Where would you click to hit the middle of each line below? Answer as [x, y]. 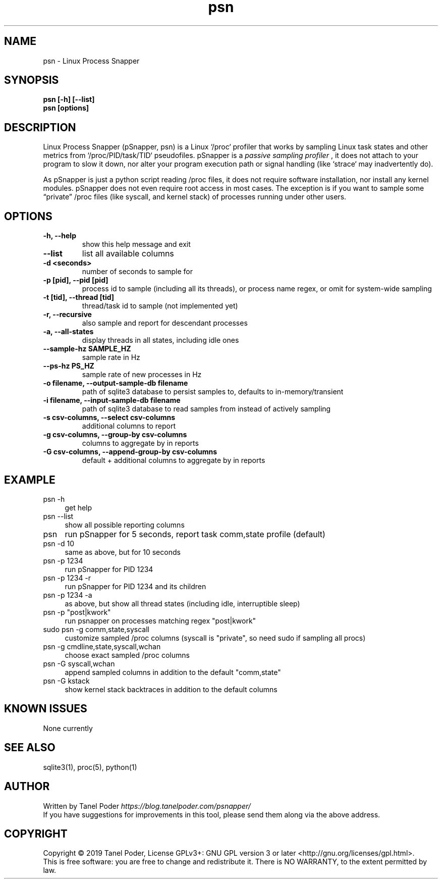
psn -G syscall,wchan [79, 663]
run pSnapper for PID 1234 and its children [135, 586]
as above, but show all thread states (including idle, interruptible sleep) [182, 603]
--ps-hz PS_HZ [69, 366]
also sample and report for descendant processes [165, 323]
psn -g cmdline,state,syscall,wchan [102, 646]
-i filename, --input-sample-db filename [112, 400]
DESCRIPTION [40, 127]
